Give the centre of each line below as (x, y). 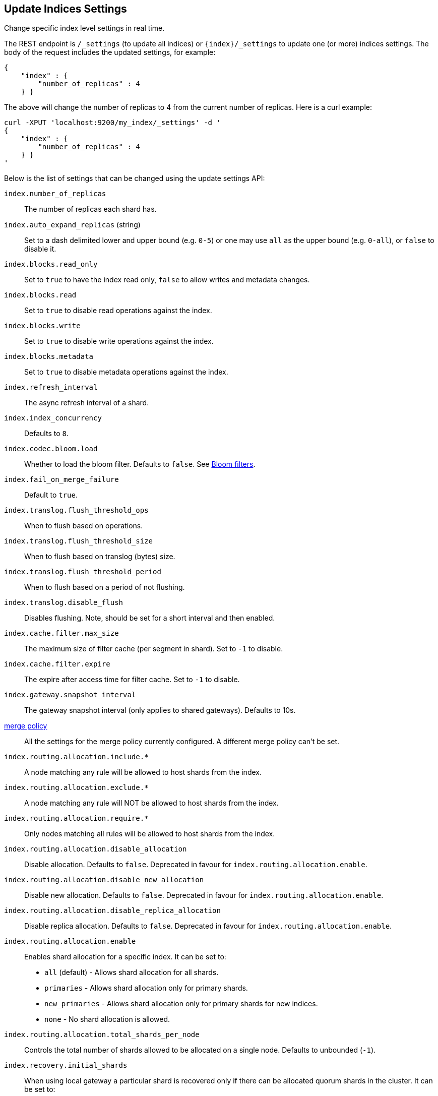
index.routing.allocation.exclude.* (76, 788)
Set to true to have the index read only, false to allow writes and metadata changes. (167, 280)
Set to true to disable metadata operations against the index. (126, 372)
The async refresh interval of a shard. (87, 403)
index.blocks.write (42, 326)
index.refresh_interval (51, 387)
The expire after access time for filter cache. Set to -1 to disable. (132, 680)
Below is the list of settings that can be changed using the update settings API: (135, 178)
